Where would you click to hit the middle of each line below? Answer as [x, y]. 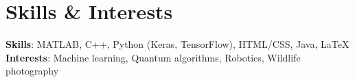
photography [32, 71]
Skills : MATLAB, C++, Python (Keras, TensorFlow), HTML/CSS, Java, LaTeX [177, 44]
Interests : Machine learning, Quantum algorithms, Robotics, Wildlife [153, 57]
